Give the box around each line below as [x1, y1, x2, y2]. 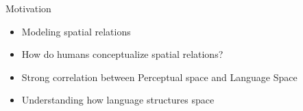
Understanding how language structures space [21, 93, 215, 107]
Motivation [5, 1, 51, 15]
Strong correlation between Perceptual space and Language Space [21, 69, 298, 84]
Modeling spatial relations [21, 24, 131, 38]
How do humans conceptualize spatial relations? [21, 47, 223, 61]
